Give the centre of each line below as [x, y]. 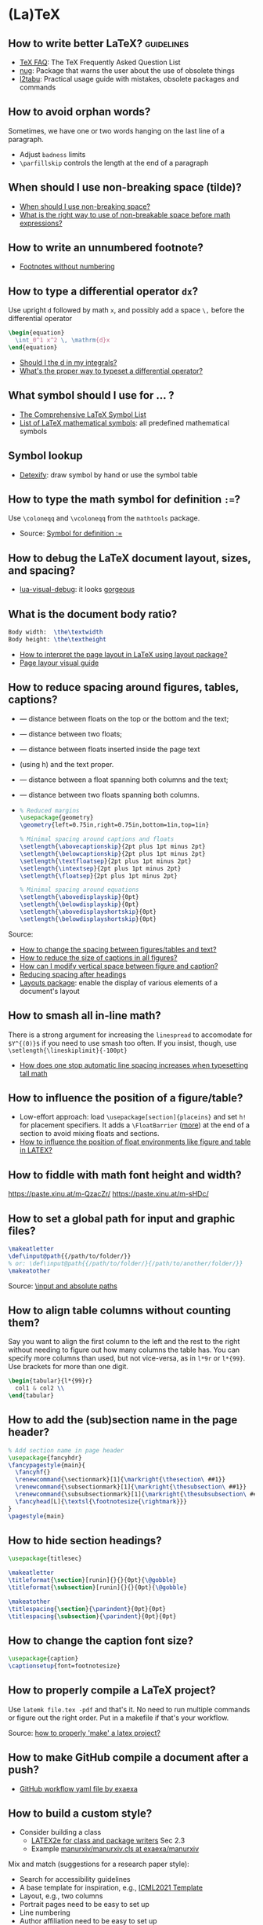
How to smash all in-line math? [85, 1015]
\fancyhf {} [33, 1472]
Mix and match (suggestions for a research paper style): [99, 1864]
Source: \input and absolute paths [63, 1286]
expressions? [41, 223]
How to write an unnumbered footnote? [106, 248]
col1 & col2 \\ [40, 1388]
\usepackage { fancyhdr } [45, 1458]
